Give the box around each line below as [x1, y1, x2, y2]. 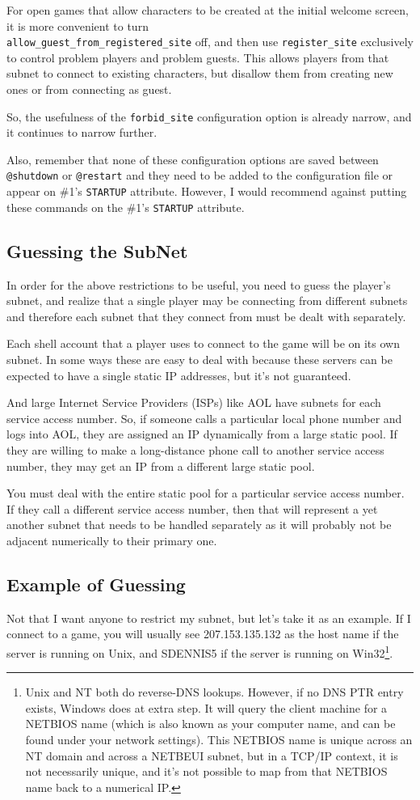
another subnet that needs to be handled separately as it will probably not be [6, 516, 392, 533]
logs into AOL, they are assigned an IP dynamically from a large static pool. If [6, 425, 397, 442]
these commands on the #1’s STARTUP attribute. [6, 198, 245, 215]
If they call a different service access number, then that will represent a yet [6, 500, 378, 517]
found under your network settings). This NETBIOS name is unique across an [25, 730, 413, 747]
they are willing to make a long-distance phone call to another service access [6, 441, 384, 458]
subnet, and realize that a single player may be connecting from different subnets [6, 292, 408, 309]
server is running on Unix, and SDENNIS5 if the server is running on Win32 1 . [6, 641, 393, 661]
